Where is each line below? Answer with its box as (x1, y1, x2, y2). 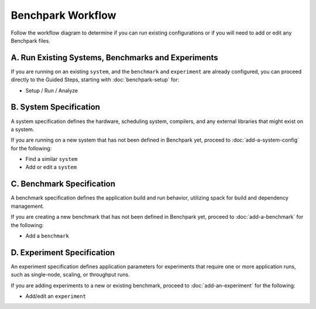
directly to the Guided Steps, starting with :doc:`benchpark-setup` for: (11, 76, 180, 83)
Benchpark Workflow (11, 9, 116, 22)
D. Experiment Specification (11, 248, 115, 257)
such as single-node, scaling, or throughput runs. (11, 271, 130, 278)
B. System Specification (11, 102, 101, 112)
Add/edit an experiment (25, 293, 86, 300)
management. (11, 202, 44, 210)
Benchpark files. (11, 37, 51, 44)
